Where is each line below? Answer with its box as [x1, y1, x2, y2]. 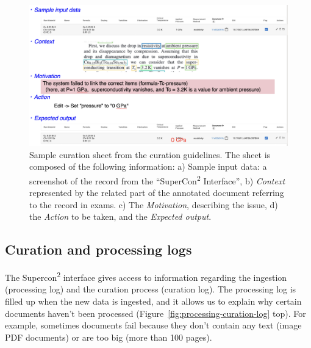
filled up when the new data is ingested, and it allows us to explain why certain [5, 294, 302, 307]
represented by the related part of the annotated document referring [29, 186, 284, 199]
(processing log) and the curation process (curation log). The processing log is [5, 283, 296, 295]
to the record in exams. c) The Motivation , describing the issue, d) [29, 198, 278, 211]
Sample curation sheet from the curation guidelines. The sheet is [29, 148, 271, 161]
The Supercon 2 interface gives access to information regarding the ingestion [5, 269, 287, 283]
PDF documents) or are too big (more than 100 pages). [5, 330, 212, 343]
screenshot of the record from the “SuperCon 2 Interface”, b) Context [29, 172, 285, 187]
